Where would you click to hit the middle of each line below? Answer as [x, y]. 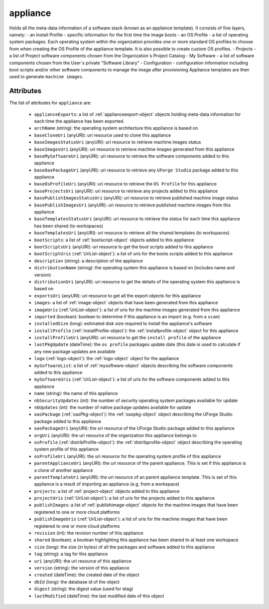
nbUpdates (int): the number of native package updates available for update [113, 407]
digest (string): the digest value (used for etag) [84, 589]
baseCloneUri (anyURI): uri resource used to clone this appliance [103, 135]
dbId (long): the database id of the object [77, 582]
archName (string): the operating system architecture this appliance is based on [116, 128]
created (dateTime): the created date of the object [87, 575]
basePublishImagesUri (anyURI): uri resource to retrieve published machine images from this [133, 205]
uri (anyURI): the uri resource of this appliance [83, 561]
